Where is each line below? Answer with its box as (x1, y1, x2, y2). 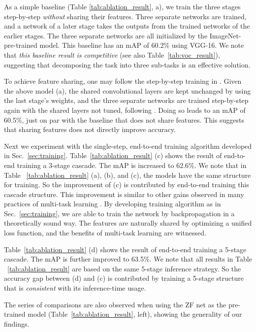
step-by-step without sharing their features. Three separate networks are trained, (4, 11, 247, 21)
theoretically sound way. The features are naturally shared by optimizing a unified (4, 218, 252, 228)
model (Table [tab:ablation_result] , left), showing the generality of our (28, 309, 242, 319)
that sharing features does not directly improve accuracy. (4, 124, 176, 134)
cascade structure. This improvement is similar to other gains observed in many (4, 189, 244, 199)
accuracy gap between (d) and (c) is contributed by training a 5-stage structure (4, 273, 244, 283)
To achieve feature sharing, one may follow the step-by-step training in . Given (4, 76, 242, 86)
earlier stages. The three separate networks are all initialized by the (4, 30, 208, 40)
